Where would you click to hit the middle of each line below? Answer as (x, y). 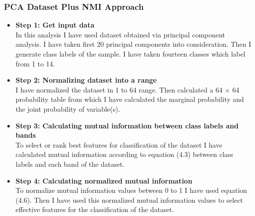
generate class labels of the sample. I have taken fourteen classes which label (130, 54)
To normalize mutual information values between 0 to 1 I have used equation (131, 190)
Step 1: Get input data (55, 25)
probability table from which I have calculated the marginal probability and (130, 99)
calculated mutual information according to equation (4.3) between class (124, 154)
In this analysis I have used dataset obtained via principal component (120, 34)
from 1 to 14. (35, 63)
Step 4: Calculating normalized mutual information (104, 180)
